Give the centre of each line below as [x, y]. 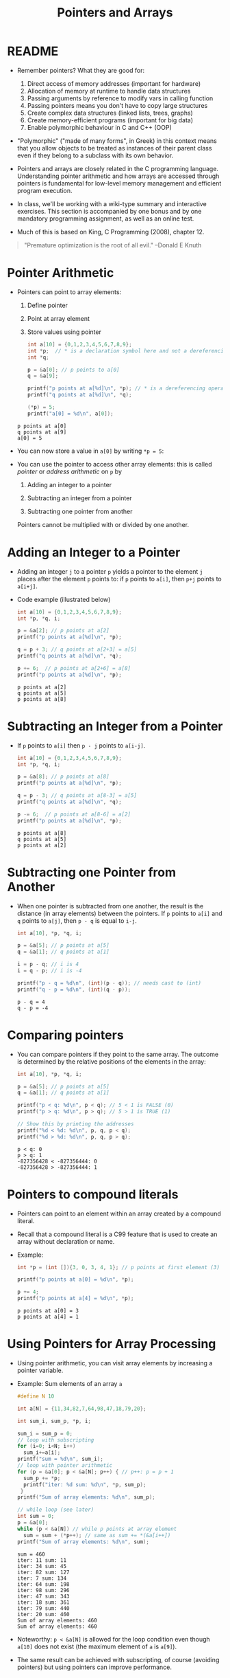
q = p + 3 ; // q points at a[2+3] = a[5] [77, 650]
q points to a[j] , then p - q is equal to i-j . [77, 920]
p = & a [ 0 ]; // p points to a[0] [73, 370]
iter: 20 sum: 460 [43, 1614]
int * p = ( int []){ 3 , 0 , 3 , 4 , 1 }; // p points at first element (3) [118, 1267]
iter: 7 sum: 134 [42, 1578]
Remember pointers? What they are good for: [81, 70]
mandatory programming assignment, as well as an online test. [105, 219]
